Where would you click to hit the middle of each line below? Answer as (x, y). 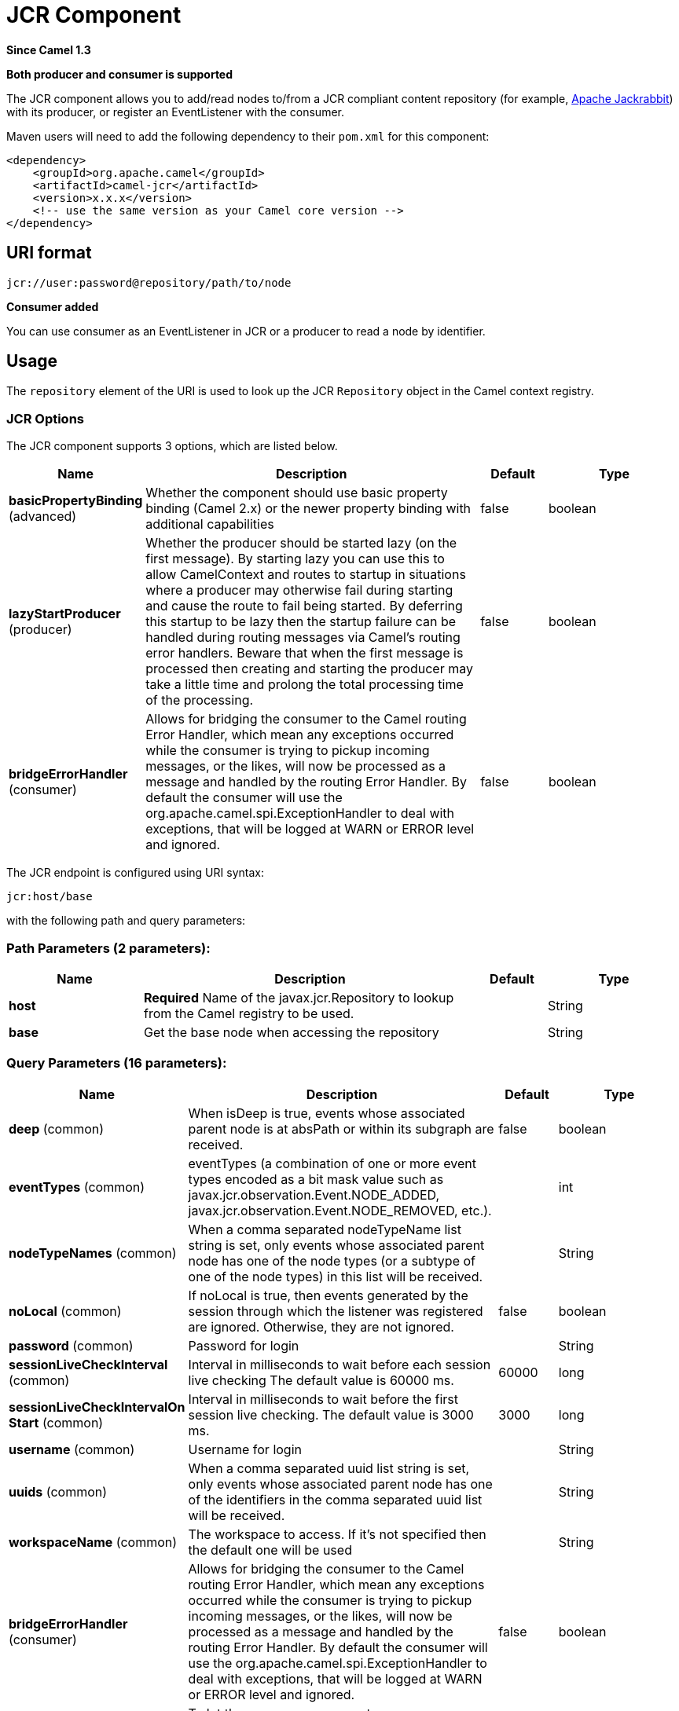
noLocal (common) (65, 1311)
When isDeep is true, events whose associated (327, 1113)
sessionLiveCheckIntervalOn (97, 1407)
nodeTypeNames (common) (93, 1253)
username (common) (72, 1449)
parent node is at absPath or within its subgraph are (341, 1128)
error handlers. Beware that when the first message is (305, 653)
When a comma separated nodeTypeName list (325, 1229)
